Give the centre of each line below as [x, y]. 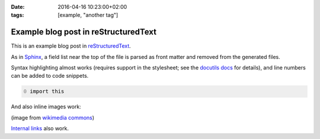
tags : [17, 15]
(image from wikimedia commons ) [53, 117]
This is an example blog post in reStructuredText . [71, 46]
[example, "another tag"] [88, 15]
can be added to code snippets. [50, 76]
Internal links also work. [40, 128]
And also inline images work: [46, 107]
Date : [18, 7]
